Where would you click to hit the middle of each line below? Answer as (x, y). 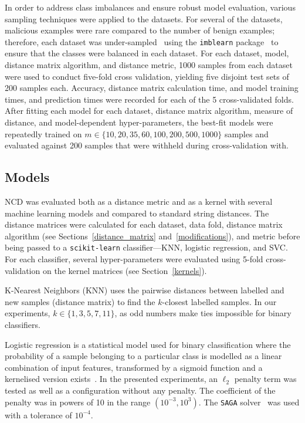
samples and (246, 133)
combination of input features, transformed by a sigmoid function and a (134, 367)
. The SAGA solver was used (249, 402)
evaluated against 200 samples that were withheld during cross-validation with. (147, 145)
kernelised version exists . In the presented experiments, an (111, 379)
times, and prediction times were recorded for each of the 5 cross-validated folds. (149, 99)
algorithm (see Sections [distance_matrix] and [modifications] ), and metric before (152, 236)
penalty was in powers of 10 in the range (78, 402)
